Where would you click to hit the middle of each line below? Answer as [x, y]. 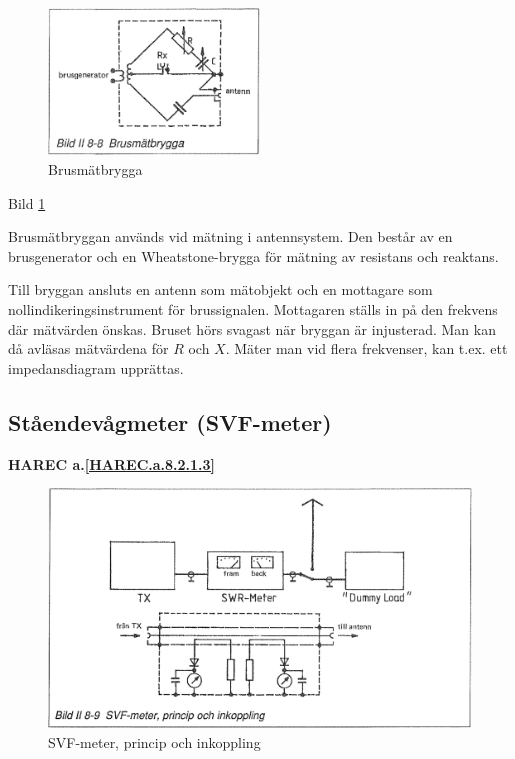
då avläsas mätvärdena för [88, 348]
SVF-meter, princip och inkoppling [154, 741]
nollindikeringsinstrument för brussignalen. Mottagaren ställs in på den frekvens [253, 308]
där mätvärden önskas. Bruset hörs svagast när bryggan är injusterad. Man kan [252, 328]
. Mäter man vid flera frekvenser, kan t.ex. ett [366, 348]
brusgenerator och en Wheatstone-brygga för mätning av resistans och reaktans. [253, 255]
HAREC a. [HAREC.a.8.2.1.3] [112, 463]
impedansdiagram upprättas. [96, 367]
